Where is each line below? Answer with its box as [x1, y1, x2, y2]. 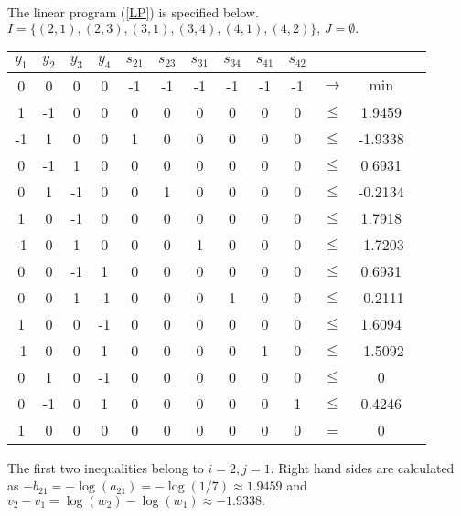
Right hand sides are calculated [278, 458, 455, 477]
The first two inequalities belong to [7, 458, 204, 477]
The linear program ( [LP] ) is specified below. [7, 3, 259, 21]
